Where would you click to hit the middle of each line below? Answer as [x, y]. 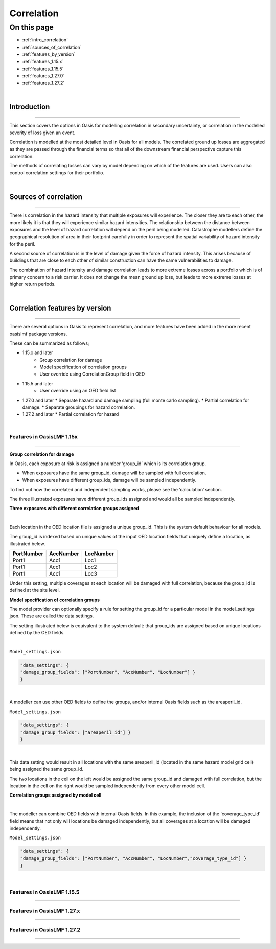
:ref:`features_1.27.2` [43, 83]
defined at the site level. [35, 590]
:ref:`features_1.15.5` [43, 69]
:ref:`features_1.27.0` [43, 76]
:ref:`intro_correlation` [45, 40]
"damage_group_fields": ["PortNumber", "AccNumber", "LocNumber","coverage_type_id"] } [133, 858]
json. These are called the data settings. [52, 616]
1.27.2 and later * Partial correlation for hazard [71, 414]
